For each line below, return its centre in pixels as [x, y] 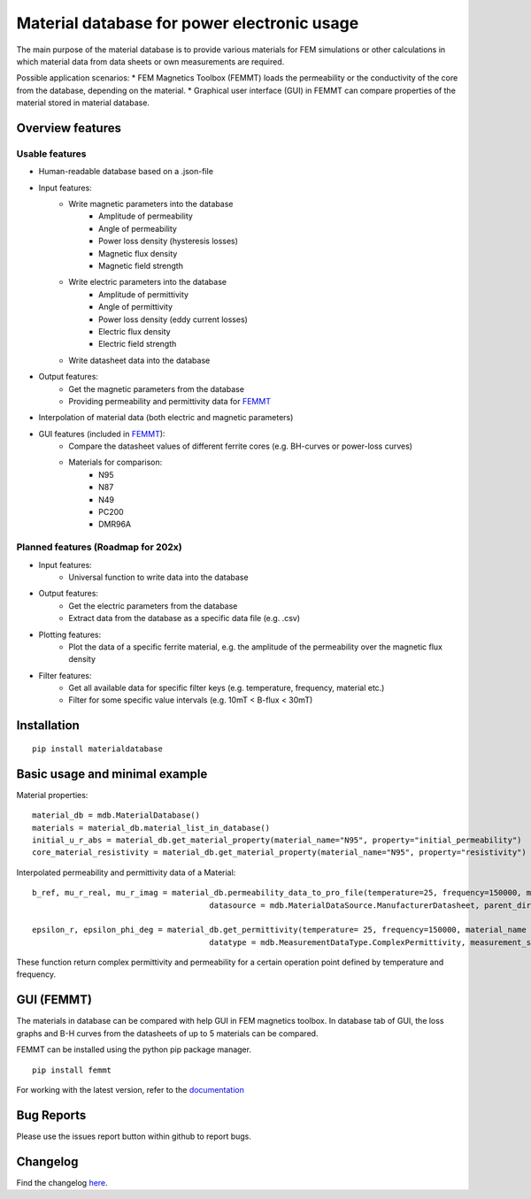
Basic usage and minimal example [112, 774]
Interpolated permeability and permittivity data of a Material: [126, 872]
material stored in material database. [83, 103]
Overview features [69, 128]
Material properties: [52, 795]
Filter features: [65, 675]
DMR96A [115, 524]
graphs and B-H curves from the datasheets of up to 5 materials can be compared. [167, 1033]
